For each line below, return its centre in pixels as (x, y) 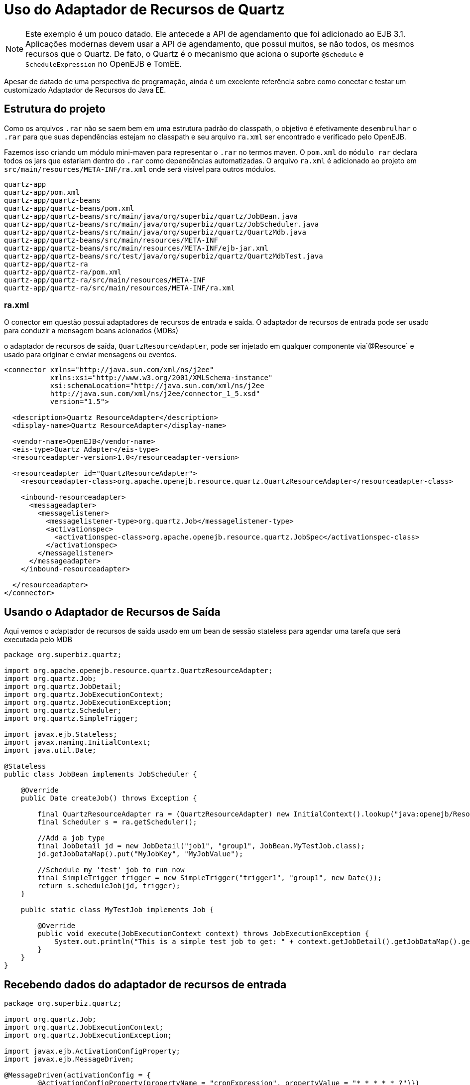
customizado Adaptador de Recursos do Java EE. (85, 90)
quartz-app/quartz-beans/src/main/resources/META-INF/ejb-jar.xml (136, 248)
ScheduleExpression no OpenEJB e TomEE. (104, 64)
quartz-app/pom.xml (42, 192)
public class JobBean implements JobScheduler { (101, 774)
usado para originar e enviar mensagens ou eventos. (90, 355)
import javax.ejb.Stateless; (61, 735)
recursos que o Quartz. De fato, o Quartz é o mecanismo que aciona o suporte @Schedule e (195, 54)
